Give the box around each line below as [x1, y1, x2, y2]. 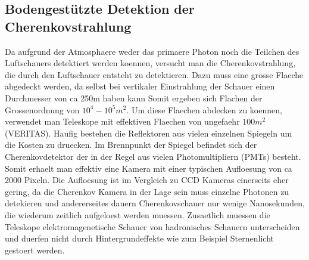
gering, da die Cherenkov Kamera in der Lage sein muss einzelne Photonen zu [5, 185, 289, 197]
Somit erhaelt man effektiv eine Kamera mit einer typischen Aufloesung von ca [5, 162, 292, 174]
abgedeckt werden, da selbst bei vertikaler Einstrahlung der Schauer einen [5, 80, 275, 92]
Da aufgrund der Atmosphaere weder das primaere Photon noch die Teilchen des [5, 45, 299, 57]
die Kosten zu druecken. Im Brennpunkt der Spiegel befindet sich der [5, 138, 257, 151]
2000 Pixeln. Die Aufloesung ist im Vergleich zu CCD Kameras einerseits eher [5, 174, 289, 186]
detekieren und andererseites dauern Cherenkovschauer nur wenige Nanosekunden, [5, 197, 305, 209]
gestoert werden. [5, 243, 65, 256]
